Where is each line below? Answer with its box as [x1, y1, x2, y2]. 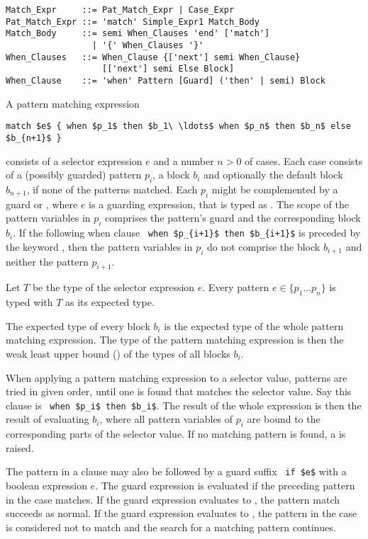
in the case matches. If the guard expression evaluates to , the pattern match [6, 492, 340, 506]
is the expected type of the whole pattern [164, 318, 344, 333]
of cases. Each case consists [245, 153, 363, 168]
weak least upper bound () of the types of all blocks [6, 346, 230, 361]
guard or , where [6, 196, 78, 211]
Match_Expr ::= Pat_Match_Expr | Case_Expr [6, 5, 235, 15]
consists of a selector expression [6, 153, 143, 168]
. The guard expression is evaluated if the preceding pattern [95, 477, 355, 492]
